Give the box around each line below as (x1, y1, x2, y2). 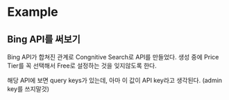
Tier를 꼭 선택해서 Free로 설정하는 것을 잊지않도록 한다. (7, 61, 158, 70)
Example (7, 4, 58, 20)
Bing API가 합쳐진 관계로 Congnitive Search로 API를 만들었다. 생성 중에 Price (7, 53, 219, 61)
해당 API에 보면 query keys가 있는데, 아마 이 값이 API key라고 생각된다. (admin (7, 77, 223, 84)
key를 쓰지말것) (7, 85, 50, 93)
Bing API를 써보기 (7, 33, 81, 45)
